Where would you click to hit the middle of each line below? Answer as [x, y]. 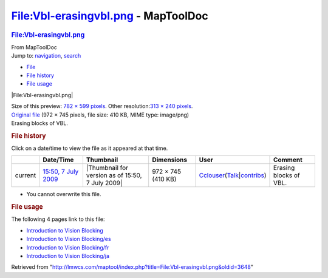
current [26, 175]
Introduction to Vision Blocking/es [69, 239]
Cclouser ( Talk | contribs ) [233, 175]
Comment [288, 160]
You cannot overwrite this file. [64, 194]
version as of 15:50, [114, 175]
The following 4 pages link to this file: [58, 219]
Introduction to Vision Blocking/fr [68, 247]
